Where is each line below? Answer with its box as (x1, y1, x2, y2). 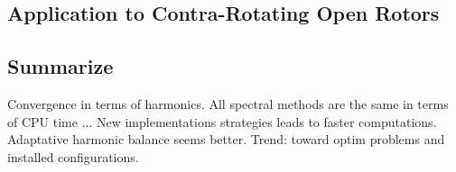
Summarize (7, 52, 114, 80)
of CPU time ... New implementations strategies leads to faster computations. (7, 112, 437, 131)
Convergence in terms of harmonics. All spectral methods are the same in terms (7, 94, 449, 113)
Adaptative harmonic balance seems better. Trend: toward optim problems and (7, 130, 445, 149)
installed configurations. (7, 147, 139, 166)
